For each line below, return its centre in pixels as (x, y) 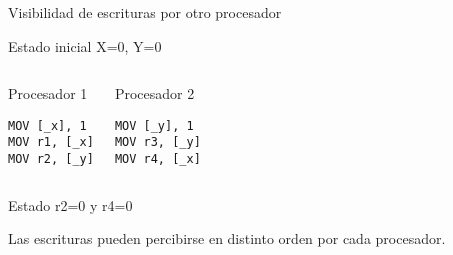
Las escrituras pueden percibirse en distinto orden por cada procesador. (227, 238)
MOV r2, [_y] (51, 159)
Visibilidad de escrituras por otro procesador (145, 12)
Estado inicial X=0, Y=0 (85, 45)
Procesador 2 (154, 93)
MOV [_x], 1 (47, 125)
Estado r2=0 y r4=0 (70, 204)
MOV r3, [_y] (157, 142)
